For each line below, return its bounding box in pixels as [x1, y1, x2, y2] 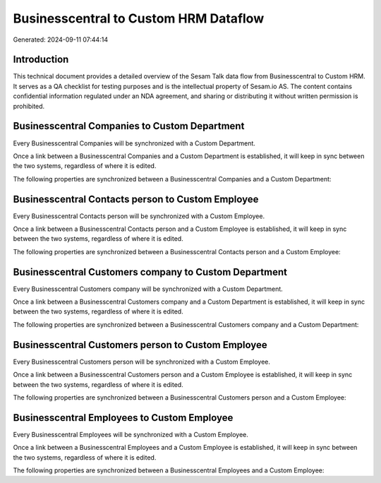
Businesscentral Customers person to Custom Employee [13, 339, 267, 351]
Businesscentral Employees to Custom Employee [13, 412, 234, 424]
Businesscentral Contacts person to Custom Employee [13, 193, 259, 205]
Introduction [13, 54, 69, 66]
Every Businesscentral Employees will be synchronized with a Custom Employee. [13, 430, 248, 439]
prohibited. [13, 102, 45, 110]
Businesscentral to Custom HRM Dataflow [13, 11, 265, 26]
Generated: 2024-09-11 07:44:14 [13, 35, 109, 44]
